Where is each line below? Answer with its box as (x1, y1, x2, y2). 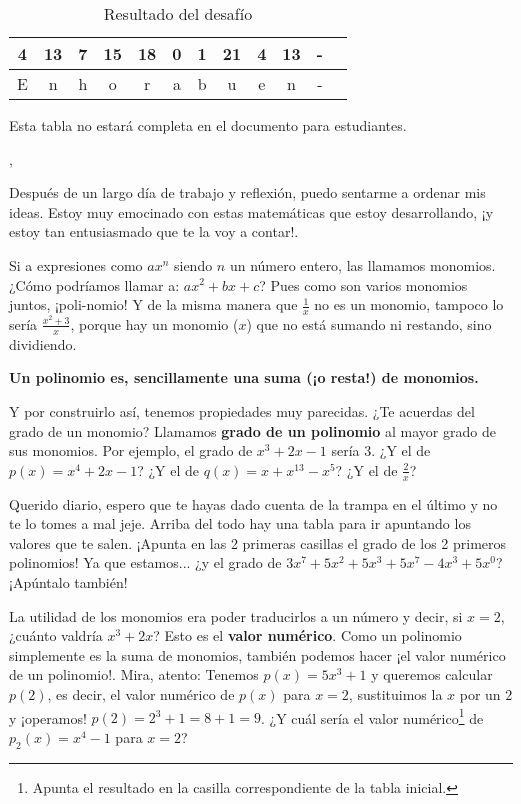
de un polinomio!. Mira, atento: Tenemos (9, 664, 259, 685)
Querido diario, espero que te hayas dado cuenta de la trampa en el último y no (9, 493, 498, 514)
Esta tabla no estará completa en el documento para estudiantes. (9, 115, 407, 135)
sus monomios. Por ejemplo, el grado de (9, 440, 253, 461)
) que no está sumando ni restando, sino (246, 313, 492, 334)
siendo (173, 254, 213, 275)
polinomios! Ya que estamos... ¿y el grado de (9, 552, 282, 573)
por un (459, 683, 501, 704)
